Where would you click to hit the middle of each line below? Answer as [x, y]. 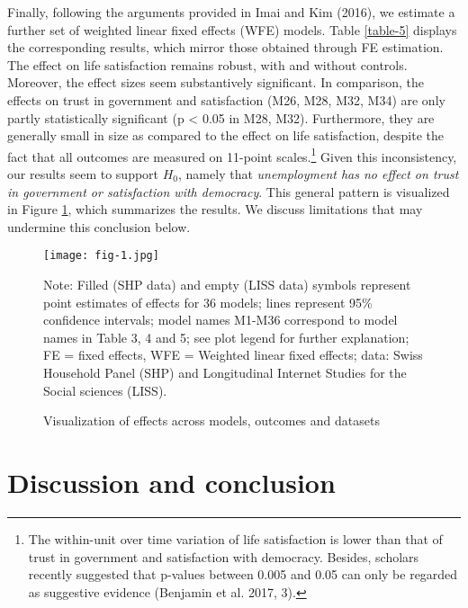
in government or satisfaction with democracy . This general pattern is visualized [229, 191]
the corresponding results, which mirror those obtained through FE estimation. [225, 47]
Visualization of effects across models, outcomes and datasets [211, 420]
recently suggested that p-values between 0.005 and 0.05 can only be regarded [243, 574]
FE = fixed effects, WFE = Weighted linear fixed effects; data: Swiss [233, 355]
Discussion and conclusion [171, 482]
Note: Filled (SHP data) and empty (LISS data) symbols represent [227, 285]
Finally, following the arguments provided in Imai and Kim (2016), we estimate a [231, 12]
